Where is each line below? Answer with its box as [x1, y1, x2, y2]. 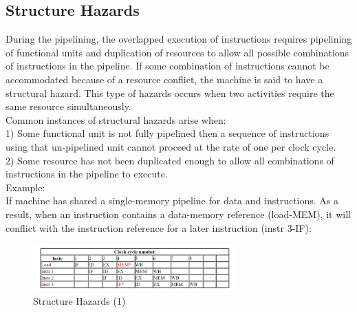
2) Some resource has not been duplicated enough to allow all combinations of [6, 153, 334, 167]
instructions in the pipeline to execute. [6, 166, 168, 181]
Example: [6, 180, 45, 194]
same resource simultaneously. [6, 99, 131, 114]
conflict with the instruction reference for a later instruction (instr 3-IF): [6, 220, 312, 235]
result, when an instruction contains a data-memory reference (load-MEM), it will [6, 206, 351, 221]
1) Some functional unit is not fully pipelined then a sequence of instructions [6, 126, 329, 140]
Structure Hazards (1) [33, 294, 126, 308]
